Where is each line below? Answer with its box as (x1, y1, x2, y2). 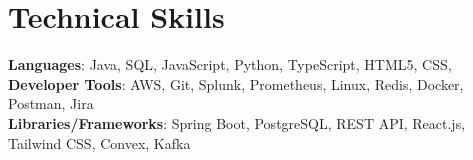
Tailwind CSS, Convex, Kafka (8, 132, 191, 153)
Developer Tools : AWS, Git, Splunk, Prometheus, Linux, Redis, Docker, (8, 73, 464, 94)
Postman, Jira (8, 93, 94, 114)
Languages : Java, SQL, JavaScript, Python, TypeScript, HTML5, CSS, (8, 54, 452, 75)
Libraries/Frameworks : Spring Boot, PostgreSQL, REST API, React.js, (8, 112, 466, 133)
